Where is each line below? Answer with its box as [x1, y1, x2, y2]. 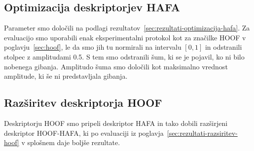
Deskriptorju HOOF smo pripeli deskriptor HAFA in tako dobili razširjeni [4, 118, 228, 128]
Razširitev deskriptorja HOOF [4, 95, 162, 110]
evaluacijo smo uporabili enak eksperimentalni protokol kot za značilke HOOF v [4, 32, 246, 42]
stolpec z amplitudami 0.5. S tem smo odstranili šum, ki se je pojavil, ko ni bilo [4, 51, 245, 61]
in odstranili [205, 42, 242, 52]
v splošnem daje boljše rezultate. [21, 137, 120, 148]
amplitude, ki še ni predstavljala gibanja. [4, 71, 128, 81]
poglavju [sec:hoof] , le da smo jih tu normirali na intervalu [4, 42, 181, 52]
